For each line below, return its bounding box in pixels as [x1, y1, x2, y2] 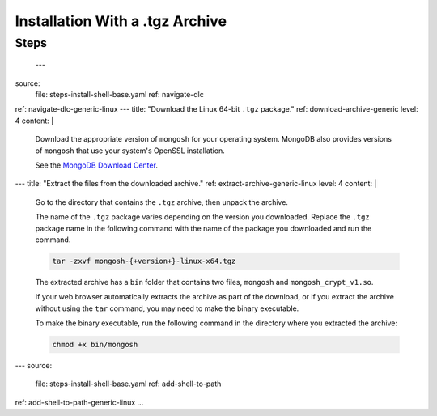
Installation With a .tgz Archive [15, 12, 227, 30]
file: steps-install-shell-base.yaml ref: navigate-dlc [35, 89, 204, 99]
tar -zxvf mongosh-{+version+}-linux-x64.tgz [52, 256, 236, 265]
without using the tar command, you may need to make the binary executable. [35, 304, 299, 313]
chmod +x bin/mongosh [52, 340, 138, 350]
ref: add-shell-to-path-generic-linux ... [15, 397, 144, 407]
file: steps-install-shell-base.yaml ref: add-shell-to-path [35, 379, 222, 388]
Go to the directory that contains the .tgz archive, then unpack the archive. [35, 197, 289, 206]
